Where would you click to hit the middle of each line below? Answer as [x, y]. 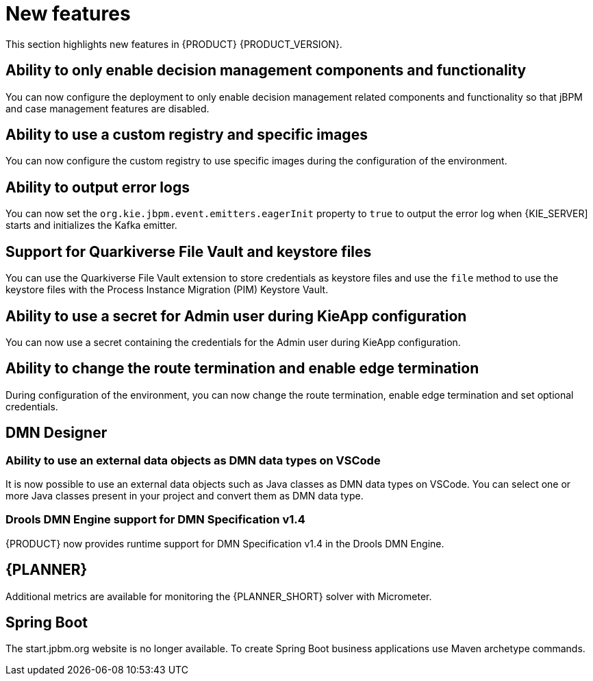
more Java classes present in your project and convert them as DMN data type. [185, 496]
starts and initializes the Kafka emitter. [91, 225]
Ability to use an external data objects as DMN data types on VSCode [193, 460]
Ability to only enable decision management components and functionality [266, 71]
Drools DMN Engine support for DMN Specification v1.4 [155, 520]
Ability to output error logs [98, 187]
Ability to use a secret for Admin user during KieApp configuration [236, 316]
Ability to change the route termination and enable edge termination [242, 369]
